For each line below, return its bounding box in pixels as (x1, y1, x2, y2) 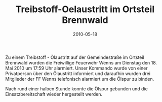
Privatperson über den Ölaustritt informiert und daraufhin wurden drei (5, 70, 151, 77)
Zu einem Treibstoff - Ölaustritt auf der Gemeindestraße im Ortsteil (5, 54, 144, 60)
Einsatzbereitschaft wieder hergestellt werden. (5, 91, 103, 97)
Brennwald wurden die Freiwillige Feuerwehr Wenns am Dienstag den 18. (5, 59, 157, 65)
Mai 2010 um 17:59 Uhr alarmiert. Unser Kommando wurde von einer (5, 65, 148, 71)
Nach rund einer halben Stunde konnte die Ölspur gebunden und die (5, 85, 148, 92)
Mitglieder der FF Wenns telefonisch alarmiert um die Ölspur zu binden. (5, 76, 154, 82)
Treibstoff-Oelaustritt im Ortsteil (15, 4, 155, 15)
